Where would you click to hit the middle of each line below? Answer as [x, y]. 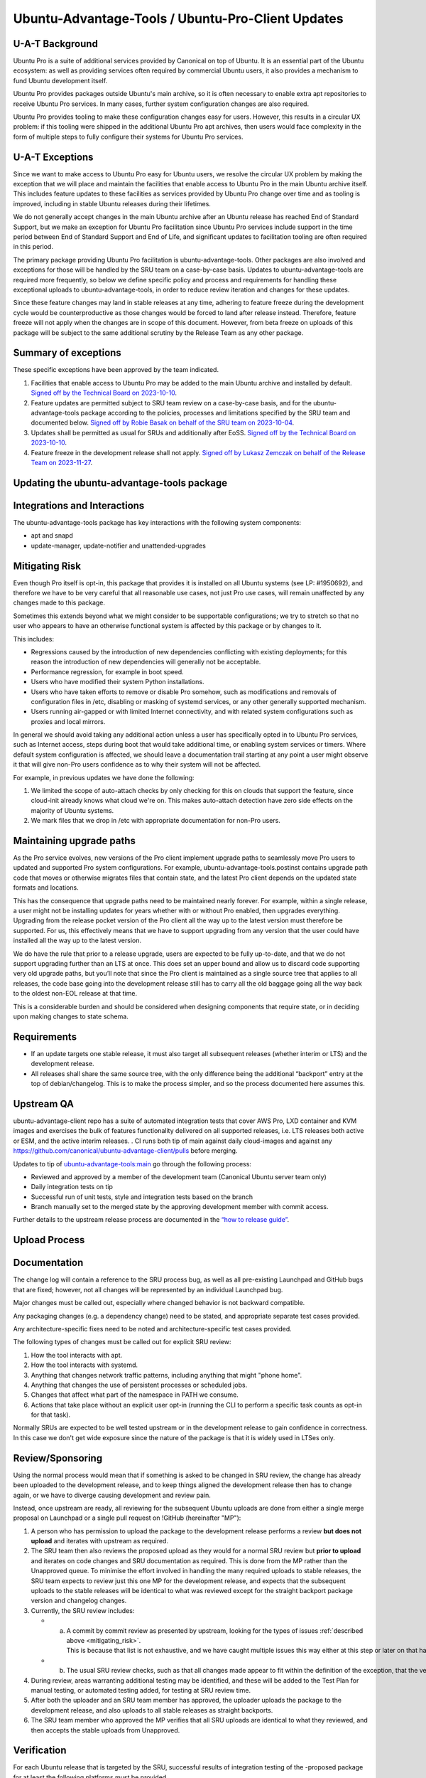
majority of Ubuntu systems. [72, 810]
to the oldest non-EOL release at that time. [75, 994]
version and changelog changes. [79, 1601]
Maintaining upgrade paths [75, 841]
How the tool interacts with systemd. [84, 1365]
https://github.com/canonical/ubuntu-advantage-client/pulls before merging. [125, 1151]
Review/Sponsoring [58, 1458]
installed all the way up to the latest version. [77, 941]
